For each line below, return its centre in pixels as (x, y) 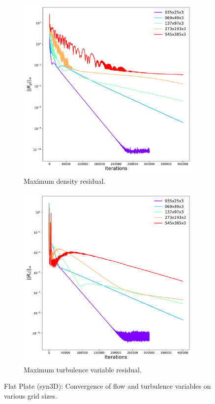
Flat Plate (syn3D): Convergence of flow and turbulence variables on (107, 386)
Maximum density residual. (65, 181)
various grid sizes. (31, 395)
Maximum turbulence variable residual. (83, 369)
